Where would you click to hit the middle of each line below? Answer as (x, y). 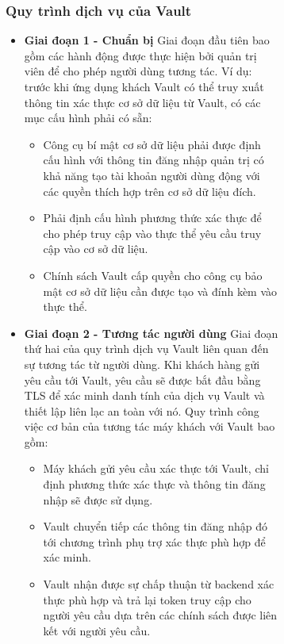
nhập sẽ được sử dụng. (98, 499)
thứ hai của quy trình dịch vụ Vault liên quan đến (146, 349)
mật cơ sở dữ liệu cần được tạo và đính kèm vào (160, 291)
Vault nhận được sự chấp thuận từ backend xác (159, 584)
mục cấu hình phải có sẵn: (88, 118)
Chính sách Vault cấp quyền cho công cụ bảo (153, 275)
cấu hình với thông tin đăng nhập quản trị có (154, 160)
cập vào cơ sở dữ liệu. (96, 249)
